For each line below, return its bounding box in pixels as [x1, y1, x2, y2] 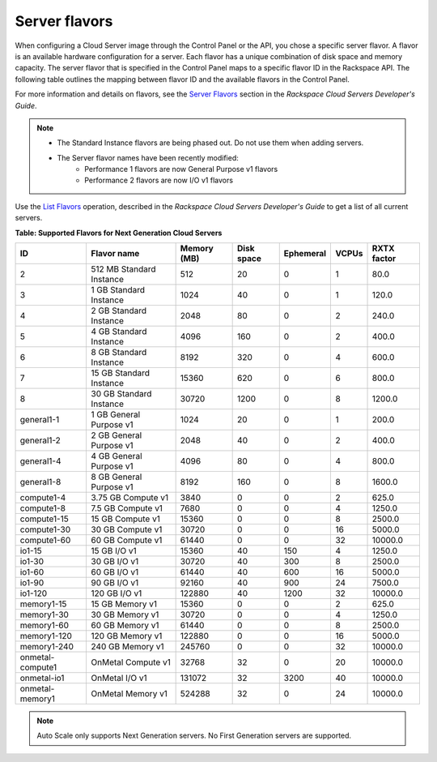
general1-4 [19, 456, 62, 467]
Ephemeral [283, 248, 327, 259]
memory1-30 [19, 609, 69, 620]
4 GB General [91, 451, 142, 462]
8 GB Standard [91, 347, 147, 358]
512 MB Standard [91, 263, 157, 275]
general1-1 [19, 414, 60, 426]
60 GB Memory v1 [91, 620, 159, 631]
